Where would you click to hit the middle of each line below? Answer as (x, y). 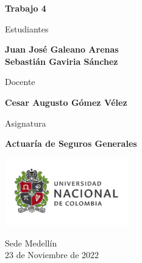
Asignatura (26, 123)
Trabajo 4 (26, 8)
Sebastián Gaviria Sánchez (62, 61)
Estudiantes (27, 28)
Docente (20, 82)
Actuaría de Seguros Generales (71, 143)
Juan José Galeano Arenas (62, 49)
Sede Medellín (31, 243)
